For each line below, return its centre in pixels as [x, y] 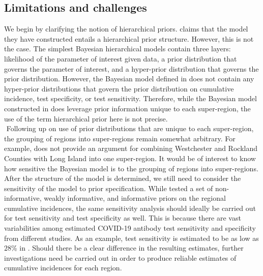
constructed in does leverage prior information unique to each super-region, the [127, 108]
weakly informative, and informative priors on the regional [135, 198]
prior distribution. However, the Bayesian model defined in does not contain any [129, 79]
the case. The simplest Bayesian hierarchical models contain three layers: [118, 49]
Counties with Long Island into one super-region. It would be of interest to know [130, 158]
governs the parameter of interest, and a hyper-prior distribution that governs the [131, 68]
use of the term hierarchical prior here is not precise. [86, 118]
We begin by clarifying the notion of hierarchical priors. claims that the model [126, 29]
